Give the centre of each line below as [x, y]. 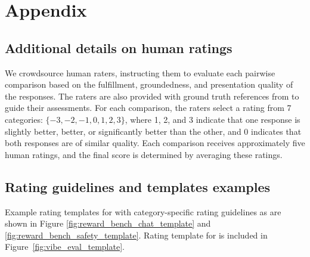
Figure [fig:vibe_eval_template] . [65, 247]
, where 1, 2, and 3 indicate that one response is [213, 119]
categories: [24, 119]
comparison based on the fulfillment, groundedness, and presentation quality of [149, 84]
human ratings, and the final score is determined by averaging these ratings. [144, 154]
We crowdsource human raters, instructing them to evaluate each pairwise [140, 72]
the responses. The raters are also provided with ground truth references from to [152, 96]
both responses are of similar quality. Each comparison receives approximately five [155, 143]
